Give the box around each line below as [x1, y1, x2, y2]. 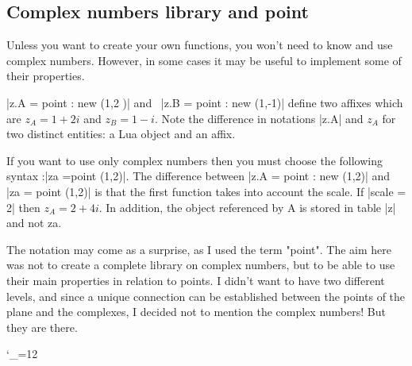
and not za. [6, 214, 62, 231]
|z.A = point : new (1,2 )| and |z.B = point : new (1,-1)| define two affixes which [6, 94, 403, 110]
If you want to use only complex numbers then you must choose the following [6, 152, 383, 168]
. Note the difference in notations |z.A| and [154, 110, 364, 126]
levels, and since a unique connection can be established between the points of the [6, 287, 406, 304]
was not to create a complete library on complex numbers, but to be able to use [6, 256, 395, 273]
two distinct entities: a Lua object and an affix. [6, 125, 236, 142]
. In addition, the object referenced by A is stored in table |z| [98, 198, 396, 215]
